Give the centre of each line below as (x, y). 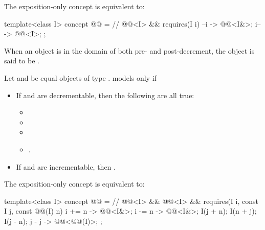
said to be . (22, 61)
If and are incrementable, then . (66, 166)
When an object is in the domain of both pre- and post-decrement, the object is (129, 50)
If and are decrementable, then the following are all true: (105, 95)
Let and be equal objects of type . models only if (80, 77)
